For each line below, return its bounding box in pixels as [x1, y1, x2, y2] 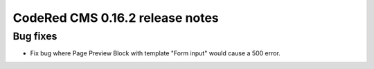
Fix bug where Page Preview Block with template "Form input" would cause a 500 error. [30, 49, 280, 57]
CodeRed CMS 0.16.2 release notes [12, 10, 220, 25]
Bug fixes [12, 30, 57, 42]
